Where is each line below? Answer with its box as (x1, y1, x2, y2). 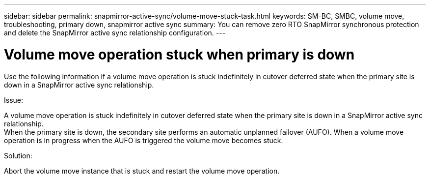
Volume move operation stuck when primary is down (4, 46, 355, 63)
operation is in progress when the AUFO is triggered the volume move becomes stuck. (4, 136, 283, 145)
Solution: (4, 151, 32, 160)
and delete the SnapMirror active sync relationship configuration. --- (4, 29, 226, 37)
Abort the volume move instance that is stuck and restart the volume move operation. (4, 166, 280, 175)
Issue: (4, 95, 24, 104)
